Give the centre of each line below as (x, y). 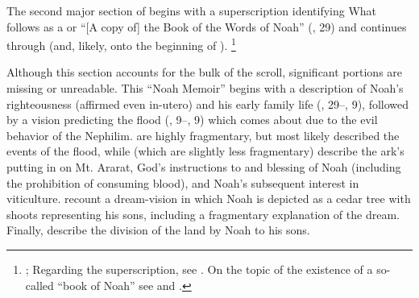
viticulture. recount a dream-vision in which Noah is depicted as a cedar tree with (209, 199)
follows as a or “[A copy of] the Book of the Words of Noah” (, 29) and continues (207, 26)
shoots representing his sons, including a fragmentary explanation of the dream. (203, 214)
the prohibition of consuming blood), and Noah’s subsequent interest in (183, 182)
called (39, 285)
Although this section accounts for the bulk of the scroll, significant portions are (205, 72)
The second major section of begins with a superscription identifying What (192, 10)
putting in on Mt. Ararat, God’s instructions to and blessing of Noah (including (204, 167)
